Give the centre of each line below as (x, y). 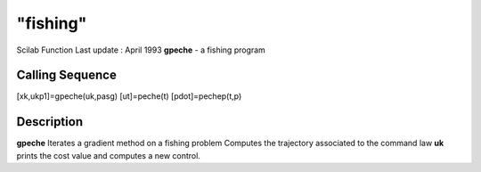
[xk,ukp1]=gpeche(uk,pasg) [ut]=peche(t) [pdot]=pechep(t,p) (129, 96)
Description (50, 122)
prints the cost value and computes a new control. (108, 155)
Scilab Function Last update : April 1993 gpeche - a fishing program (141, 50)
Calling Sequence (67, 75)
